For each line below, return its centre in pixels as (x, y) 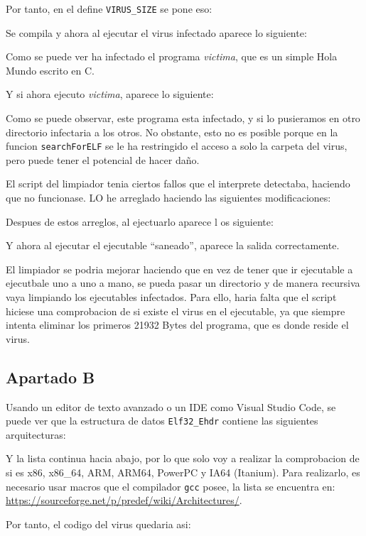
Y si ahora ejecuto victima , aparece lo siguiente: (110, 94)
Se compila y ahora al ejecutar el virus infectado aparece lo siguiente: (156, 32)
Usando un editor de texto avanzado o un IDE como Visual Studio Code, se (171, 406)
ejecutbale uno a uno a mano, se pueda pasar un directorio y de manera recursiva (183, 283)
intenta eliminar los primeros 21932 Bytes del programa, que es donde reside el (177, 325)
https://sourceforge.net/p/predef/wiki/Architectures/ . (124, 500)
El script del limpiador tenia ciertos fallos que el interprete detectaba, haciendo (178, 184)
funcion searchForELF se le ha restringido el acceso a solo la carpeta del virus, (177, 146)
